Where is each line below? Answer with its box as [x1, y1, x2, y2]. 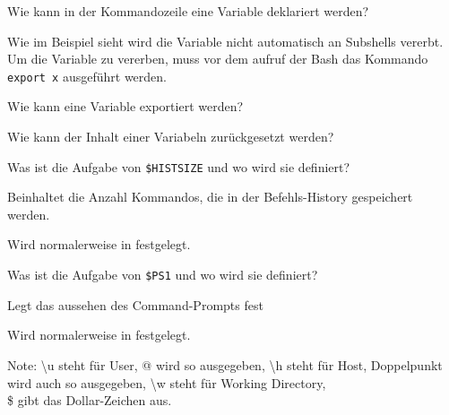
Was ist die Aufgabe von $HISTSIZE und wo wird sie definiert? [7, 157, 350, 176]
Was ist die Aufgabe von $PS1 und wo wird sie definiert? [7, 265, 318, 284]
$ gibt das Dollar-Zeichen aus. [7, 391, 172, 410]
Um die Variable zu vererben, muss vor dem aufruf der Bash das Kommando [7, 49, 428, 68]
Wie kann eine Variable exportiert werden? [7, 97, 244, 116]
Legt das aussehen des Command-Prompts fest [7, 295, 263, 314]
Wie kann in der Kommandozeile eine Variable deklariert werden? [7, 2, 369, 20]
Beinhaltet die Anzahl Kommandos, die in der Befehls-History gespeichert [7, 187, 413, 206]
